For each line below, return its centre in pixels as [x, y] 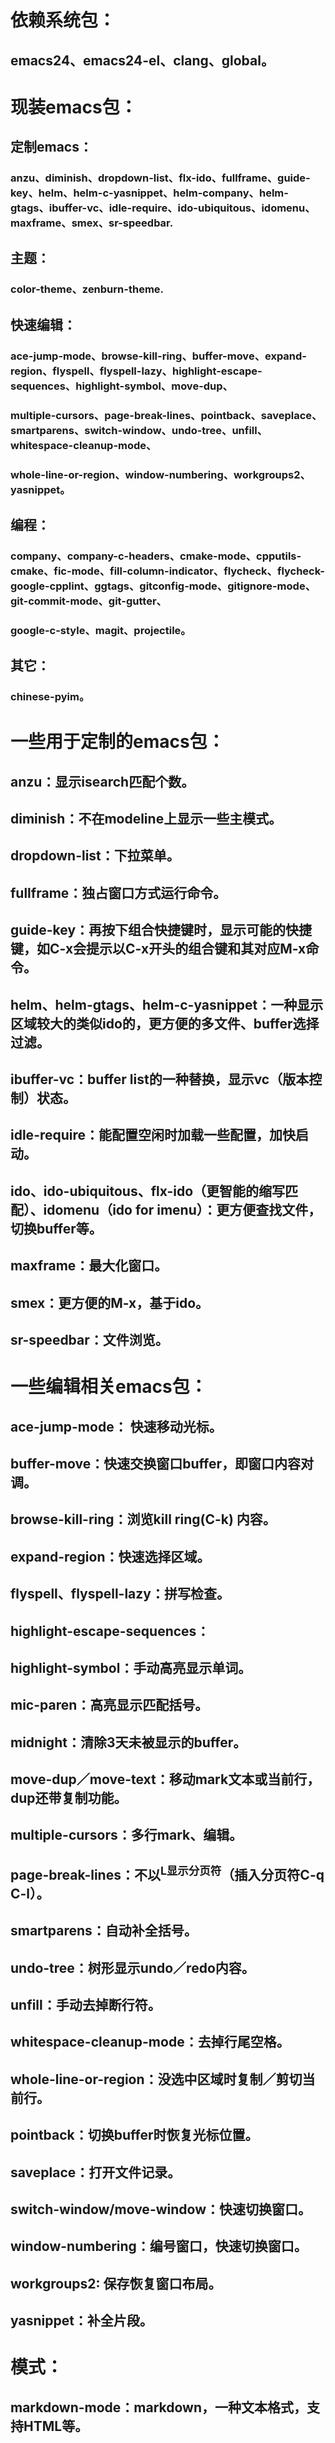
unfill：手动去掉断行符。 [86, 2005]
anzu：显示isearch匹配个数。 [102, 781]
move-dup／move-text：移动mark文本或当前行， [165, 1779]
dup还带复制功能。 [69, 1798]
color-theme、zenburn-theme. [87, 289]
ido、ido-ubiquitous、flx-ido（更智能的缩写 [148, 1191]
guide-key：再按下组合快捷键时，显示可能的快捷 [161, 930]
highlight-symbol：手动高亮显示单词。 [131, 1667]
